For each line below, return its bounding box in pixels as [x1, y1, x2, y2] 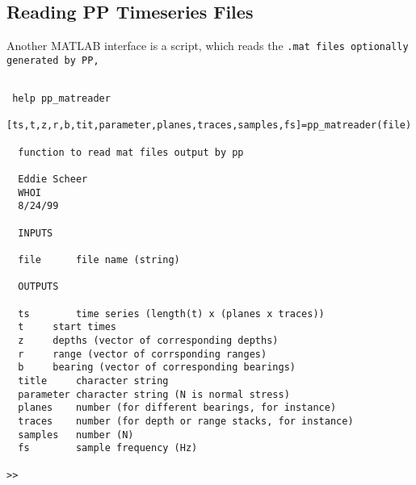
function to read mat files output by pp [18, 146, 244, 158]
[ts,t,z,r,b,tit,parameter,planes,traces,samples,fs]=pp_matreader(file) [6, 119, 412, 132]
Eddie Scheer [18, 174, 88, 186]
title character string [18, 374, 169, 387]
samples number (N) [18, 429, 134, 441]
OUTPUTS [18, 281, 59, 293]
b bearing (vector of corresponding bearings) [18, 362, 296, 374]
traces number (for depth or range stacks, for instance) [18, 415, 354, 427]
